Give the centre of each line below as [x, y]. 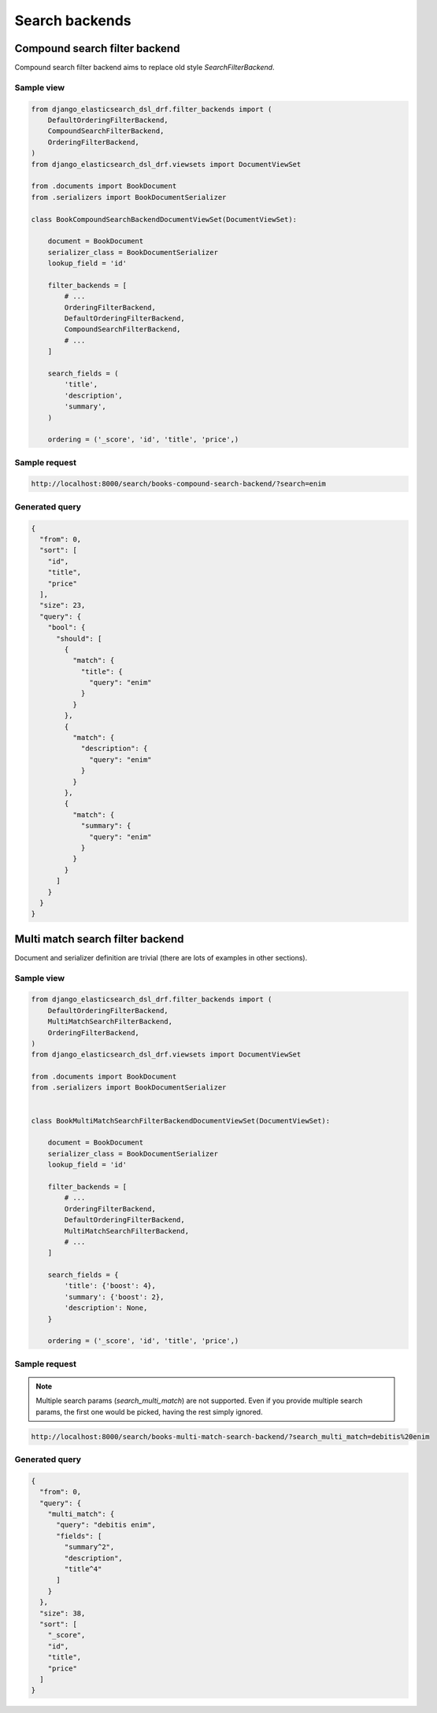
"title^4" [83, 1569]
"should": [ [79, 638]
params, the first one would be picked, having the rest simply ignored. [149, 1411]
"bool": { [67, 627]
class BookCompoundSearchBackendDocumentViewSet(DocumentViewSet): [164, 219]
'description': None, [106, 1308]
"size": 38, [63, 1613]
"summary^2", [89, 1547]
